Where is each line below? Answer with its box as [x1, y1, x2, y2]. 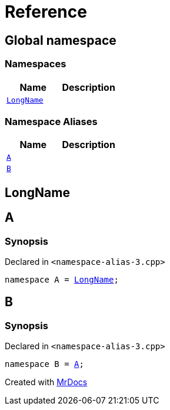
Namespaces [5, 58, 66, 70]
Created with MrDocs [5, 377, 88, 388]
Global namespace [5, 32, 116, 48]
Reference [5, 2, 87, 22]
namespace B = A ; [5, 359, 84, 369]
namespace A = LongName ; [5, 274, 119, 284]
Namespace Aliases [5, 115, 98, 127]
